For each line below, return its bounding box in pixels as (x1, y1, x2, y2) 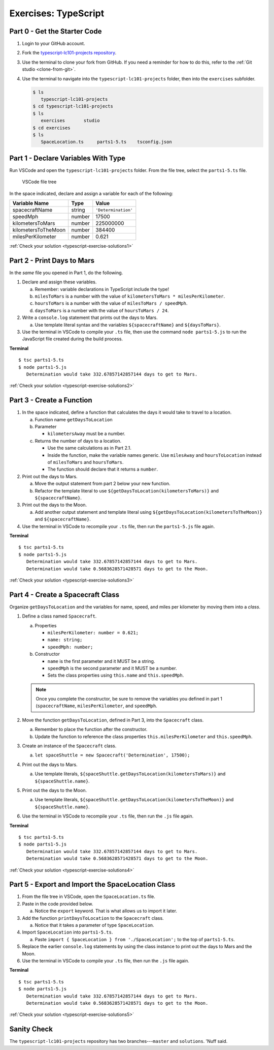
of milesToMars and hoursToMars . (47, 459, 124, 465)
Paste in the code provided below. (22, 900, 93, 907)
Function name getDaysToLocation (35, 416, 113, 422)
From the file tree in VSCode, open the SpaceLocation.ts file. (22, 893, 156, 900)
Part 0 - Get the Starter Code (9, 27, 102, 36)
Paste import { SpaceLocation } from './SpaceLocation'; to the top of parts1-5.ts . (35, 936, 235, 942)
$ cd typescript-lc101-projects (32, 103, 114, 109)
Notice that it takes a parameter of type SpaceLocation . (35, 922, 154, 928)
